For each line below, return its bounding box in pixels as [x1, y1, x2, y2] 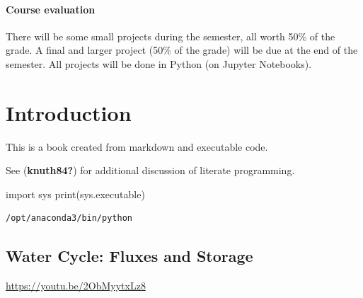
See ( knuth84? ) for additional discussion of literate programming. [6, 163, 295, 178]
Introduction [6, 98, 132, 127]
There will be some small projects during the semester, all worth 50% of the [6, 28, 335, 43]
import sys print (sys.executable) [6, 186, 145, 201]
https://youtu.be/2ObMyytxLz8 [6, 278, 146, 293]
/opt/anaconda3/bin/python [6, 213, 132, 224]
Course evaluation [6, 1, 96, 16]
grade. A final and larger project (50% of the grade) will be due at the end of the [6, 42, 358, 57]
